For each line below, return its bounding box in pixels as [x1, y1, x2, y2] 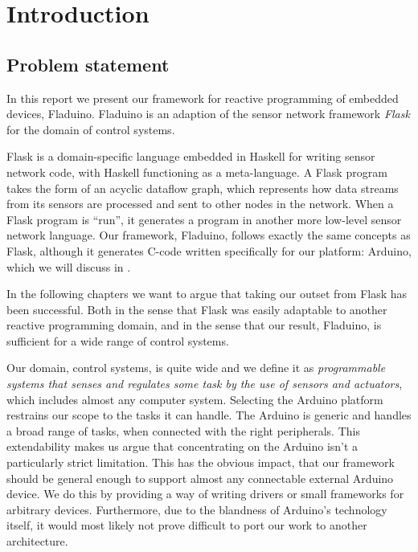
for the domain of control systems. [6, 121, 175, 137]
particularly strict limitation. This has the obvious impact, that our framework [6, 454, 395, 471]
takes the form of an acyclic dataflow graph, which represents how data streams [6, 179, 399, 196]
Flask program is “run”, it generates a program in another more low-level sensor [6, 211, 402, 227]
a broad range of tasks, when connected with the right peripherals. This [6, 422, 360, 439]
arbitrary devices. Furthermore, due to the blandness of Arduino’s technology [6, 501, 387, 517]
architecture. [6, 533, 68, 550]
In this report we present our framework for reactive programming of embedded [6, 89, 399, 106]
